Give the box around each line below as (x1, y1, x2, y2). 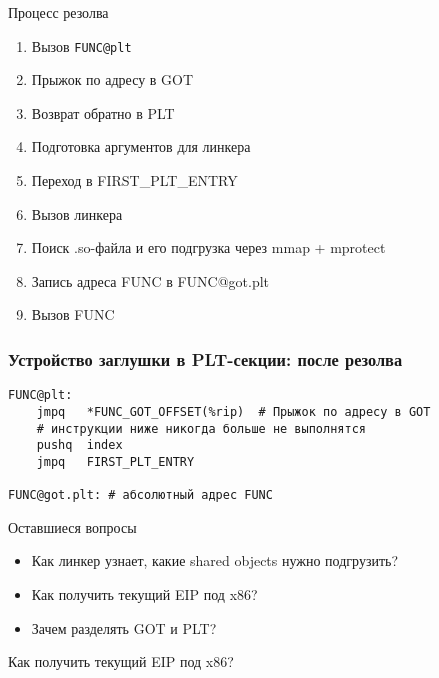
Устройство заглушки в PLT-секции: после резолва (8, 346, 403, 371)
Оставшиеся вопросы (8, 516, 137, 537)
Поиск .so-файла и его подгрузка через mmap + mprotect (31, 237, 386, 258)
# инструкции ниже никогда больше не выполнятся (36, 421, 366, 436)
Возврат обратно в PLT (31, 102, 175, 123)
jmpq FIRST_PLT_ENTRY (36, 454, 195, 469)
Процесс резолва (8, 2, 109, 22)
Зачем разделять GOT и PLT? (31, 617, 217, 638)
